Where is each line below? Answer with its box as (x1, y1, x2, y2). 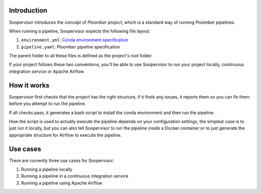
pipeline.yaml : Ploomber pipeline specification (21, 44, 120, 49)
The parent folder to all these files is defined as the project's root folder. (9, 53, 153, 59)
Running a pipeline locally (21, 166, 73, 172)
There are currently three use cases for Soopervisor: (9, 158, 115, 163)
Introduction (9, 6, 48, 15)
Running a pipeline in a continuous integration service (21, 173, 129, 179)
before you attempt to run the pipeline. (9, 101, 86, 107)
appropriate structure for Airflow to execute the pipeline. (9, 132, 122, 138)
